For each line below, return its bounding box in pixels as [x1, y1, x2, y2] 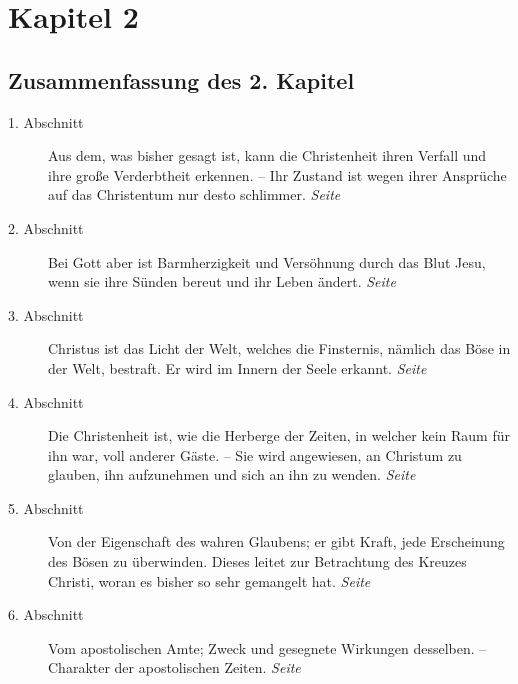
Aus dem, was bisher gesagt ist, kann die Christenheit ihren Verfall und [48, 145, 487, 166]
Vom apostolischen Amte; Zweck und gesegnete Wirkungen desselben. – [48, 637, 487, 658]
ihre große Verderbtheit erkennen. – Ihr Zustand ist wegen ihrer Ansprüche [48, 164, 507, 185]
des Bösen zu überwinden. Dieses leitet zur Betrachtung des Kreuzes [48, 551, 467, 572]
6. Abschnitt [8, 604, 84, 625]
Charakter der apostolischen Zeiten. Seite [48, 657, 301, 678]
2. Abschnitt [8, 217, 84, 238]
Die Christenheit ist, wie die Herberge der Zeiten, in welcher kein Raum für [48, 425, 510, 446]
